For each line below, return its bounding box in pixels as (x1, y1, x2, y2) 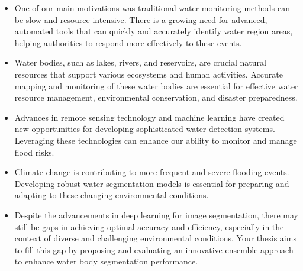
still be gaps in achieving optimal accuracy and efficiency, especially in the (14, 220, 284, 233)
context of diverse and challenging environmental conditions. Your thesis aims (14, 232, 296, 244)
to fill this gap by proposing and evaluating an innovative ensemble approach (14, 243, 294, 256)
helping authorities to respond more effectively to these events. (14, 36, 242, 49)
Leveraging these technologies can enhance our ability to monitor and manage (14, 134, 297, 146)
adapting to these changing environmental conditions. (14, 189, 209, 201)
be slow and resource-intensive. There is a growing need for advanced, (14, 13, 267, 25)
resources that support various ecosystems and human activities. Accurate (14, 67, 283, 80)
